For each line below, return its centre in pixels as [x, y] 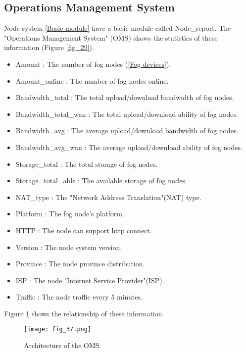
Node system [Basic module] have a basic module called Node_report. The [118, 28]
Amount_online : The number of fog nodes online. [92, 80]
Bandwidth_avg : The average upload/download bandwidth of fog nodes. [127, 130]
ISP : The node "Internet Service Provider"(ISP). [90, 280]
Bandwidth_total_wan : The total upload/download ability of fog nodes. [127, 114]
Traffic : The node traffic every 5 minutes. [79, 297]
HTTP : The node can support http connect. [84, 230]
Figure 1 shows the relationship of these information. [84, 313]
